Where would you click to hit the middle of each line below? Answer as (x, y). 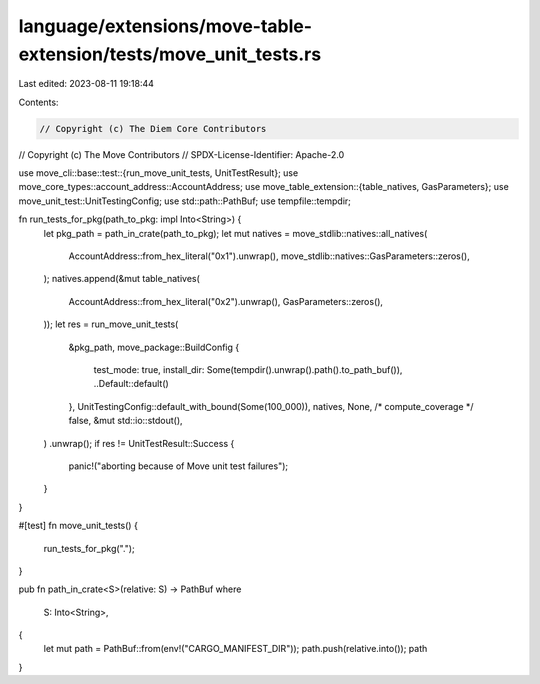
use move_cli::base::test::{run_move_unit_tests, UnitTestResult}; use (158, 173)
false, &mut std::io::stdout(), (126, 421)
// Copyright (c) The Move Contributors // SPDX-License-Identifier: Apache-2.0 (181, 154)
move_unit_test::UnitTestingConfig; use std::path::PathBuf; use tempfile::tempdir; (185, 201)
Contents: (38, 102)
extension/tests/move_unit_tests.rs (170, 54)
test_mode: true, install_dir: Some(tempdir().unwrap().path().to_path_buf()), (248, 369)
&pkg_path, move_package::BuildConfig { (154, 347)
